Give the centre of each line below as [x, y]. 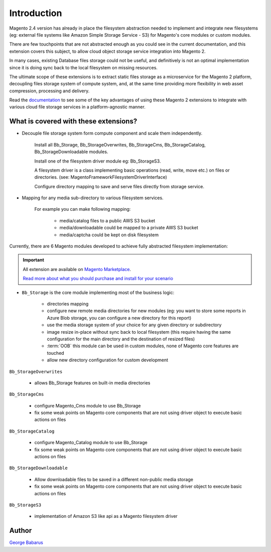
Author [21, 531]
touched [56, 353]
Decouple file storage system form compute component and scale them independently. [112, 133]
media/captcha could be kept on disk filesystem [109, 235]
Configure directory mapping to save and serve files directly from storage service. [119, 186]
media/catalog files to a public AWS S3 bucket [107, 220]
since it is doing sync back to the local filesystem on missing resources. [84, 67]
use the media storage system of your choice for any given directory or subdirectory [134, 325]
